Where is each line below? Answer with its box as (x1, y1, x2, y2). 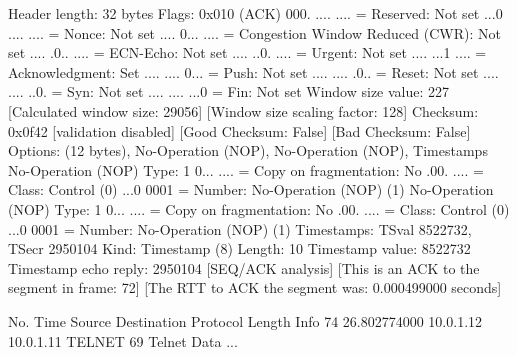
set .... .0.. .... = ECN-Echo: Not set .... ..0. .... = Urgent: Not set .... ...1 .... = (8, 42, 487, 63)
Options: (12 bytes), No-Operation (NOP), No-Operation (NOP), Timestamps (8, 140, 488, 161)
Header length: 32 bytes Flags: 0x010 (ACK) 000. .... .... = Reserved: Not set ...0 (8, 3, 503, 23)
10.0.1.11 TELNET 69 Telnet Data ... (8, 330, 238, 351)
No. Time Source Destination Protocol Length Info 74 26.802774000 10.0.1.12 (8, 310, 483, 331)
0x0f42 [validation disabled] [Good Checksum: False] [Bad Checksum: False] (8, 120, 471, 141)
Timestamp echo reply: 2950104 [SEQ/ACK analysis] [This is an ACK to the (8, 257, 480, 278)
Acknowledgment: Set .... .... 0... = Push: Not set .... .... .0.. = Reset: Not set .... (8, 61, 499, 82)
